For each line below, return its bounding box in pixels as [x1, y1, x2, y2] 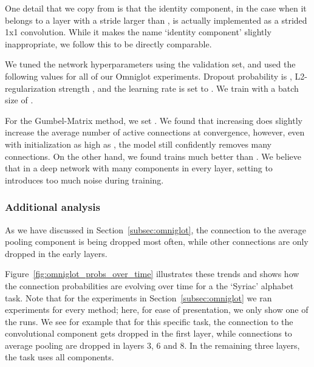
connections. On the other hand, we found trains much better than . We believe [5, 149, 301, 162]
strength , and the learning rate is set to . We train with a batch [58, 81, 299, 94]
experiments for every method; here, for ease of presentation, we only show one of [5, 303, 309, 316]
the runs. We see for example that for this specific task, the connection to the [5, 315, 293, 328]
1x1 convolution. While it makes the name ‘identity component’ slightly [5, 26, 271, 38]
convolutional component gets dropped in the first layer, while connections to [5, 327, 292, 340]
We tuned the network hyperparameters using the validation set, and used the [5, 58, 296, 70]
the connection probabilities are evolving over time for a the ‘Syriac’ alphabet [5, 279, 294, 292]
